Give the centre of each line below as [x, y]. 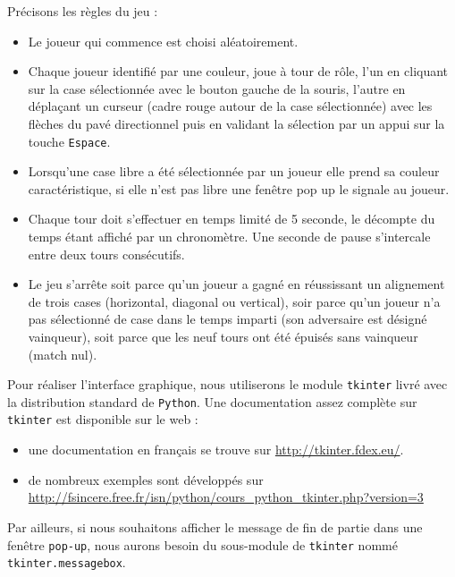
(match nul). [63, 354]
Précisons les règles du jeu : [83, 11]
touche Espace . [69, 141]
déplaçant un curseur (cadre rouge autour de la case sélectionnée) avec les [230, 106]
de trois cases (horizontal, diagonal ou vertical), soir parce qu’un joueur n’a [234, 301]
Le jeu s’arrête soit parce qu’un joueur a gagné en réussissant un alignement [236, 284]
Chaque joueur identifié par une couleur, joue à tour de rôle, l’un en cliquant [238, 71]
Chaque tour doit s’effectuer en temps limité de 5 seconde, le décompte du [232, 219]
